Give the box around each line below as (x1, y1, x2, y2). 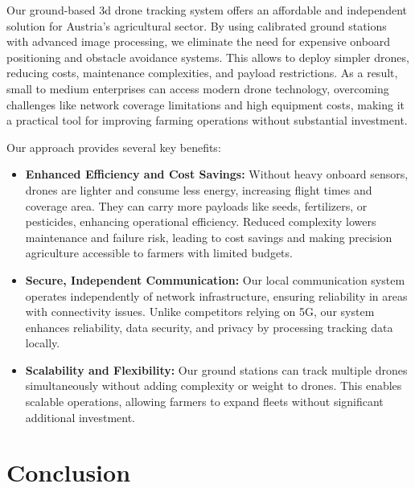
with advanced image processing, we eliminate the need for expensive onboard (6, 33, 391, 50)
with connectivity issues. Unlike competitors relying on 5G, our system (25, 303, 375, 320)
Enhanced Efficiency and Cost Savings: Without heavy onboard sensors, (25, 166, 409, 182)
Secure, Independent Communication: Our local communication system (25, 271, 405, 288)
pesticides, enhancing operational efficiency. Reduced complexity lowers (25, 213, 376, 230)
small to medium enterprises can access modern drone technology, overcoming (6, 80, 389, 96)
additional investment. (25, 408, 136, 425)
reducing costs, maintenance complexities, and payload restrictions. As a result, (6, 64, 398, 81)
